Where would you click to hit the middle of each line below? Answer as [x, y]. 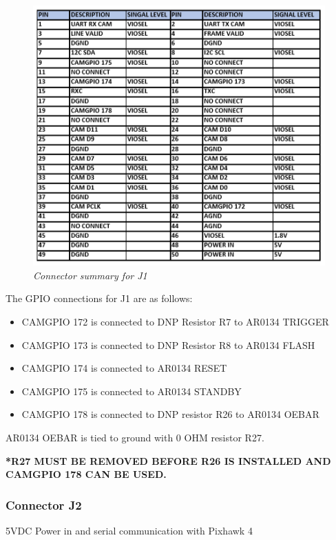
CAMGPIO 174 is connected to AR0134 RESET [124, 368]
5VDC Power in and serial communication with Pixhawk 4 [129, 531]
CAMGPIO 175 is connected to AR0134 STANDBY [132, 391]
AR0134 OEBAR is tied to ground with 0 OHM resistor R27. [135, 438]
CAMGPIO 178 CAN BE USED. [86, 474]
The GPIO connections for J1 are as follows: [99, 298]
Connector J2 [44, 504]
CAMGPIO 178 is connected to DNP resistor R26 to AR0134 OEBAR [170, 414]
